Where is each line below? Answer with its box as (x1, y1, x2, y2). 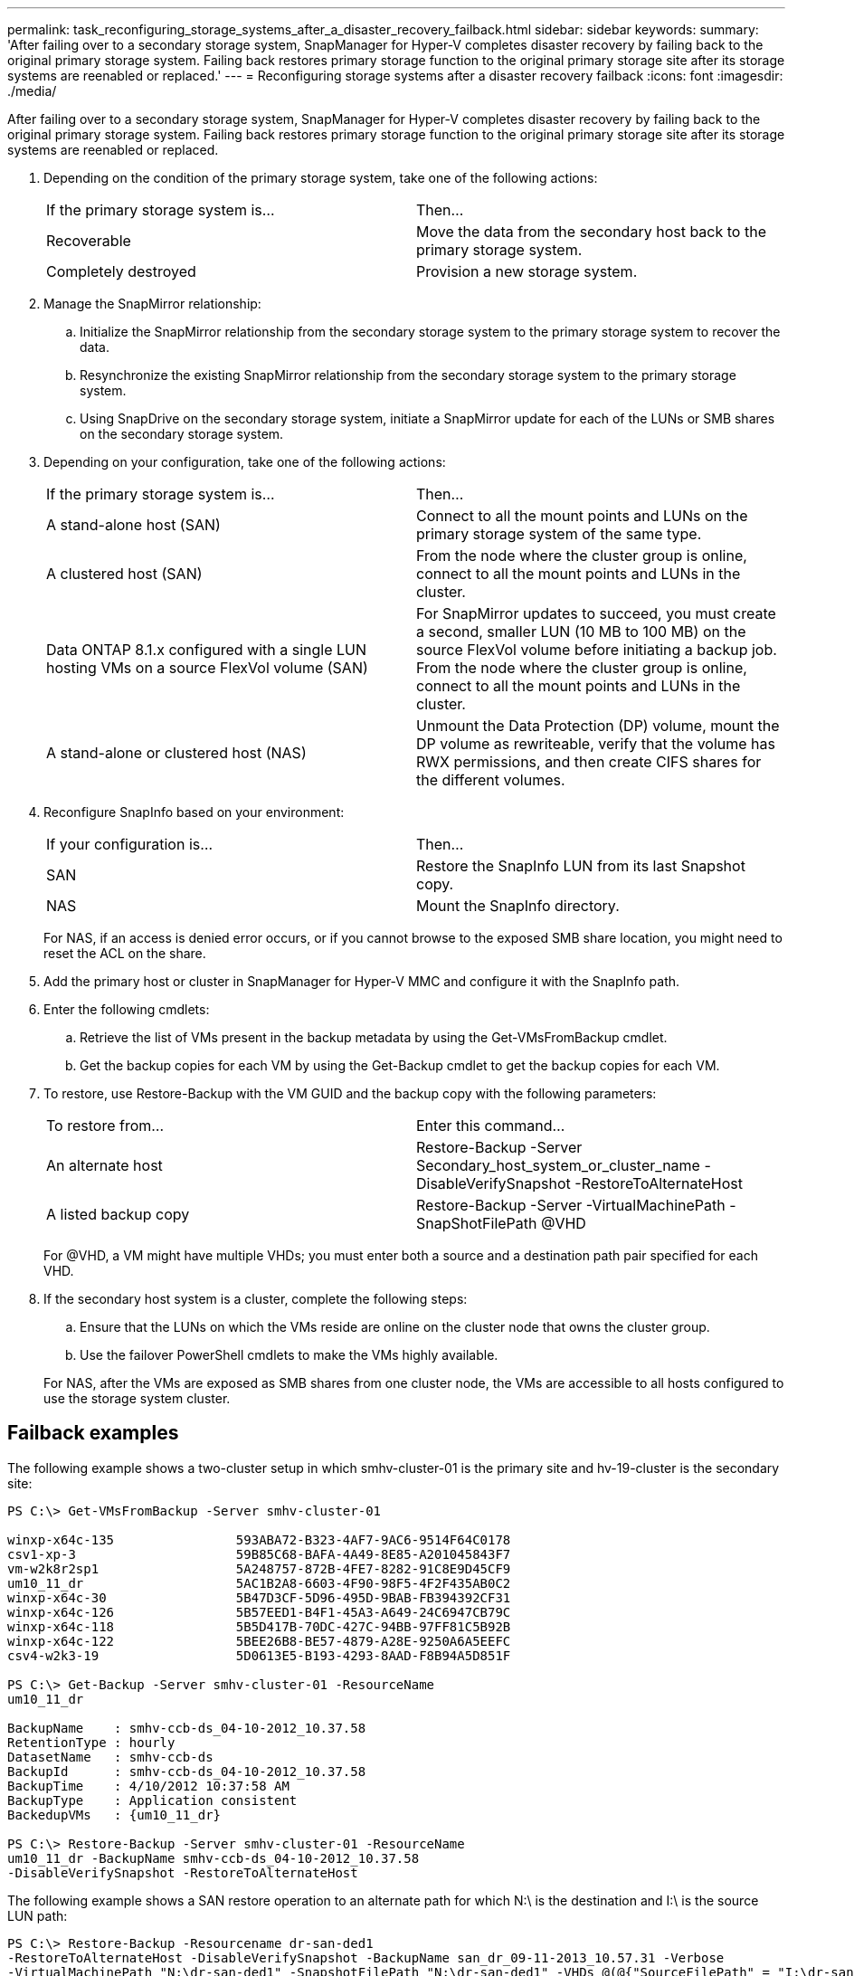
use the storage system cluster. (43, 1391, 231, 1406)
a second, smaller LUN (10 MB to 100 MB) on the (416, 622, 746, 641)
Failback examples (7, 1421, 179, 1445)
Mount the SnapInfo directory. (416, 897, 620, 915)
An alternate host (46, 1156, 163, 1174)
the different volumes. (416, 771, 565, 789)
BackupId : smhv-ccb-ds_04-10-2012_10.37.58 (7, 1763, 366, 1779)
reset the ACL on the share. (43, 945, 206, 961)
